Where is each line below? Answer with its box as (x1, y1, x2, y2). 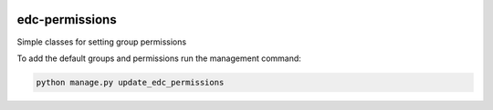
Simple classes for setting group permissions (16, 36, 187, 47)
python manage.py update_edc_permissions (36, 77, 225, 87)
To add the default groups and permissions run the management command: (16, 53, 301, 64)
